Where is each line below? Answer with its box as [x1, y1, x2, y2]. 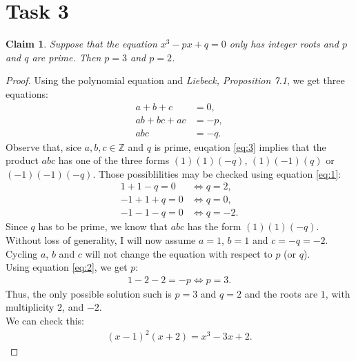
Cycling [6, 246, 38, 260]
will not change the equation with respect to [85, 246, 273, 260]
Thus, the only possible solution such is [6, 286, 172, 300]
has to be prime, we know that [38, 219, 168, 234]
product [6, 153, 39, 167]
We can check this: [6, 313, 85, 328]
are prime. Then [32, 50, 101, 64]
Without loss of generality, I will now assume [6, 233, 196, 247]
